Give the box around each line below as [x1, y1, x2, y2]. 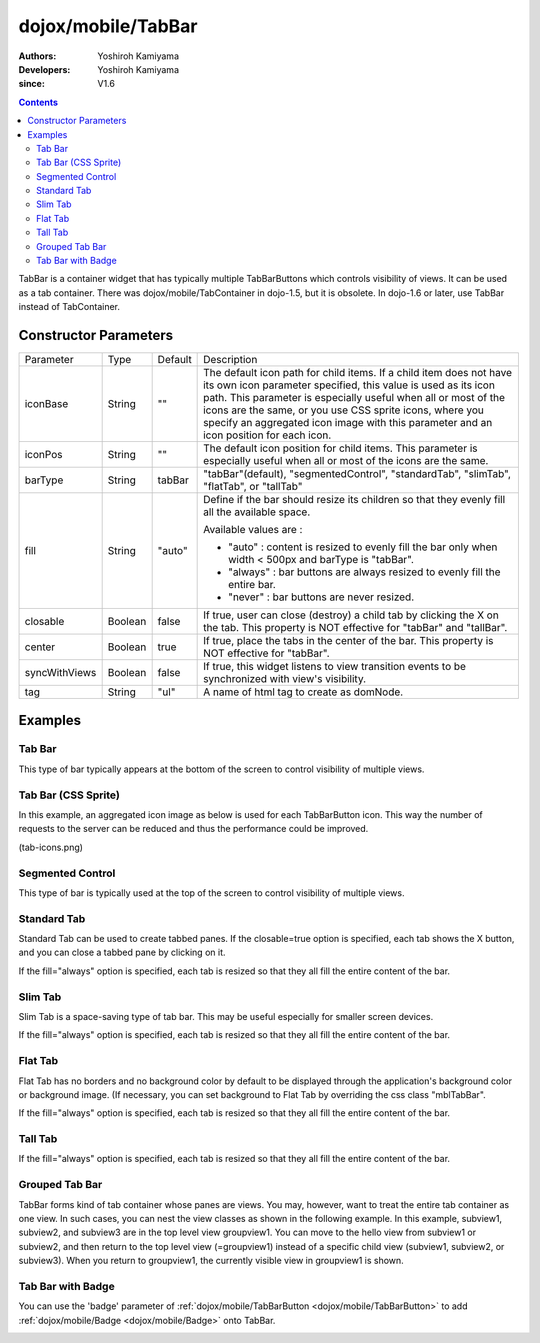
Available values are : [203, 523, 303, 537]
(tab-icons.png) [18, 841, 84, 853]
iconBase [24, 397, 69, 411]
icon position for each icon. [203, 428, 332, 442]
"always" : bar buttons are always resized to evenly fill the [228, 565, 501, 579]
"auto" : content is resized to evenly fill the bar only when [228, 540, 498, 554]
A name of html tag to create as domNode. [203, 685, 404, 699]
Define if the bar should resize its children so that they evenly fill [203, 493, 506, 507]
